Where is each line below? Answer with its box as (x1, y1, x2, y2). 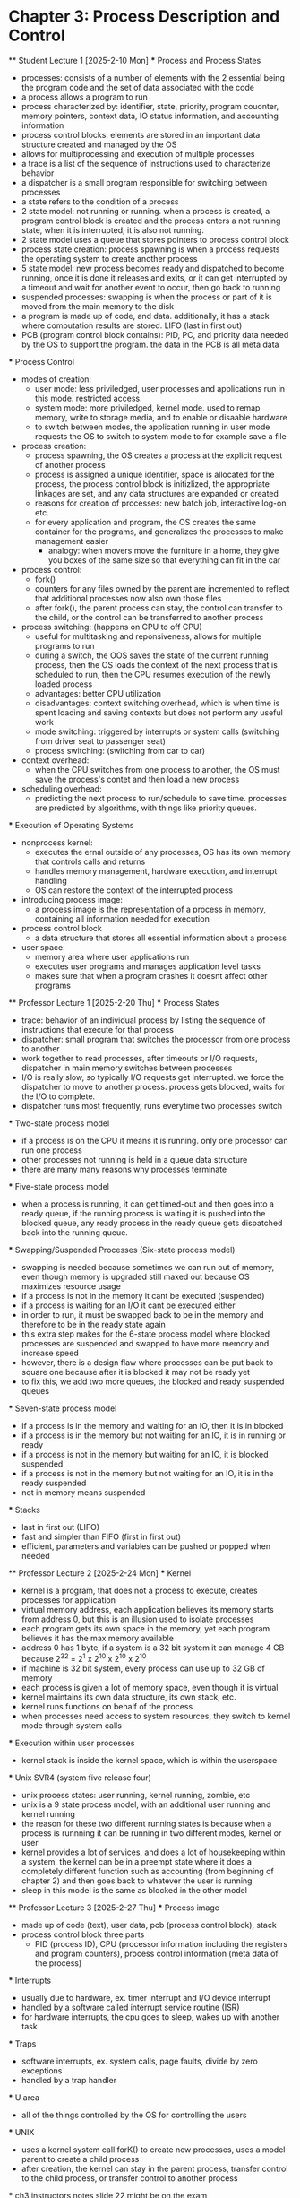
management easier (34, 535, 109, 546)
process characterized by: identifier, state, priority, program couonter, (21, 100, 279, 111)
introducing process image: (21, 894, 123, 904)
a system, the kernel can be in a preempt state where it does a (21, 1856, 253, 1866)
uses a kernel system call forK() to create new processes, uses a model (21, 2144, 286, 2155)
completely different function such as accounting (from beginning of (21, 1865, 274, 1876)
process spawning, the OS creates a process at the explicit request (34, 450, 283, 461)
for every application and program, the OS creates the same (34, 516, 257, 527)
